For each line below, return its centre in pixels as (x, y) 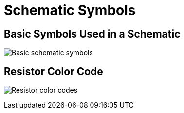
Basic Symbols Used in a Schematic (92, 34)
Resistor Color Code (54, 71)
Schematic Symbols (70, 10)
